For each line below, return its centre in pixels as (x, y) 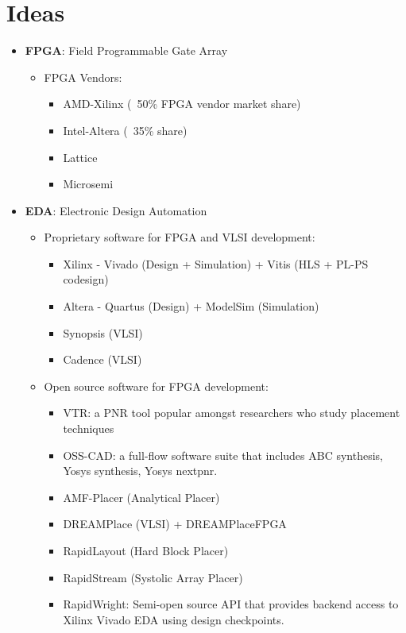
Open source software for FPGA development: (156, 386)
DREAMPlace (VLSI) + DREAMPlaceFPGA (175, 524)
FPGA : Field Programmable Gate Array (126, 50)
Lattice (80, 157)
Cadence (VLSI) (102, 359)
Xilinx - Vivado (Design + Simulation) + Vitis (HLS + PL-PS (216, 263)
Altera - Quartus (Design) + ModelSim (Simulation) (191, 306)
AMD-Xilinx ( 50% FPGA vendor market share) (182, 104)
